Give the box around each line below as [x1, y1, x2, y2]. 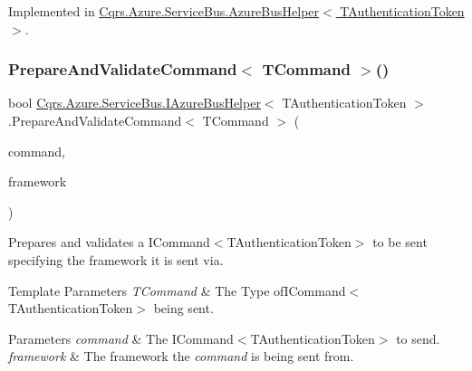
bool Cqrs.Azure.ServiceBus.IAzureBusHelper [8, 93, 261, 112]
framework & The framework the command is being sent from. [8, 347, 354, 366]
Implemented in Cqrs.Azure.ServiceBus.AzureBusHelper [8, 2, 320, 20]
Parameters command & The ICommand [8, 328, 234, 347]
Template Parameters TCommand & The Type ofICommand [8, 281, 346, 300]
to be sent [372, 233, 428, 252]
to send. [396, 328, 440, 347]
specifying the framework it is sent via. [8, 250, 224, 269]
